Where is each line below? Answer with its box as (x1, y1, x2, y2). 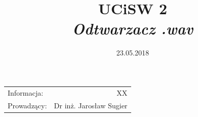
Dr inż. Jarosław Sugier (54, 100, 128, 110)
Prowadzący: (8, 100, 47, 110)
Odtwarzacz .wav (72, 18, 193, 39)
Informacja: (8, 87, 43, 98)
